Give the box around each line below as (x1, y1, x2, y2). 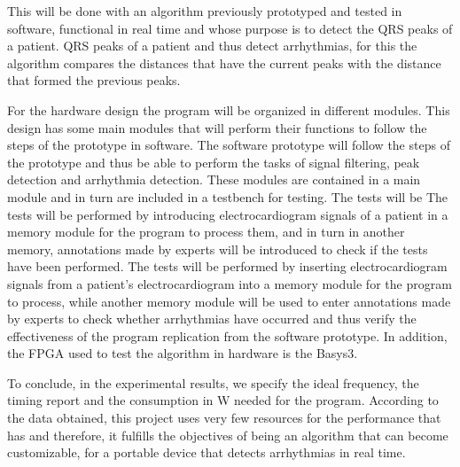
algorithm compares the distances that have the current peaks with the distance (7, 53, 441, 72)
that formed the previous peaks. (7, 71, 181, 90)
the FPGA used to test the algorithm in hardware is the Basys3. (7, 344, 358, 362)
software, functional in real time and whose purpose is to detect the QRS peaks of (7, 19, 453, 37)
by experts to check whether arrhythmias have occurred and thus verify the (7, 309, 417, 328)
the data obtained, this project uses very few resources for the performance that (7, 409, 441, 427)
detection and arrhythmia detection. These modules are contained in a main (7, 170, 421, 189)
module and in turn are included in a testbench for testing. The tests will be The (7, 187, 448, 206)
